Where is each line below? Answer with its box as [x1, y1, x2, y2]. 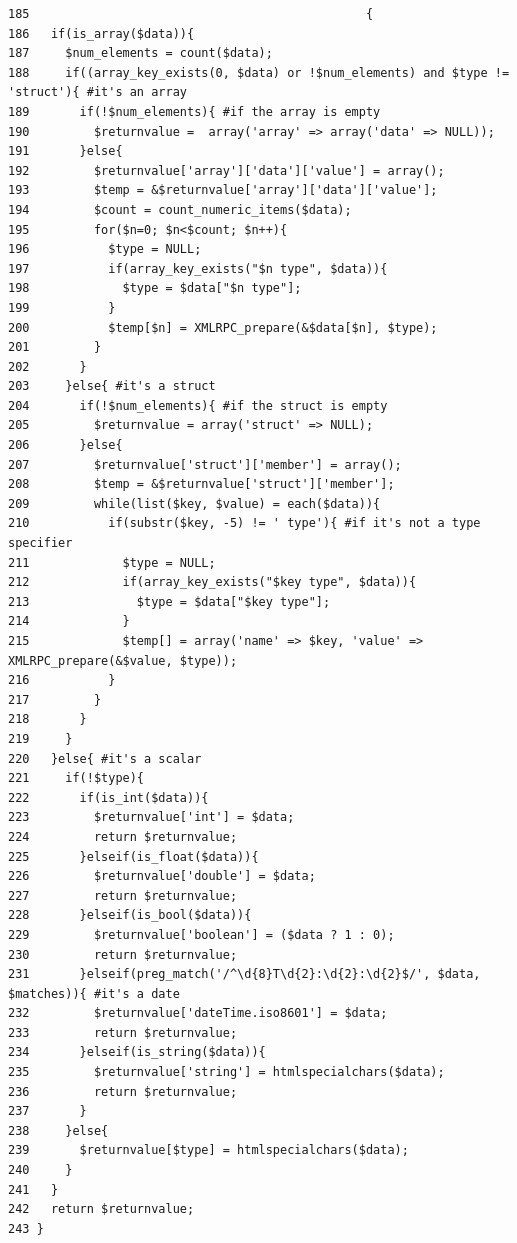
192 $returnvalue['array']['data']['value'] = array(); [8, 163, 445, 178]
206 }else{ [8, 438, 123, 453]
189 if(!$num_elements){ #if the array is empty [8, 104, 381, 119]
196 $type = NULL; [8, 242, 202, 257]
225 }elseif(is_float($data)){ [8, 849, 259, 864]
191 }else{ [8, 144, 123, 159]
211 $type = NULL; [8, 555, 216, 570]
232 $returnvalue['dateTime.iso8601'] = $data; [8, 1006, 388, 1021]
